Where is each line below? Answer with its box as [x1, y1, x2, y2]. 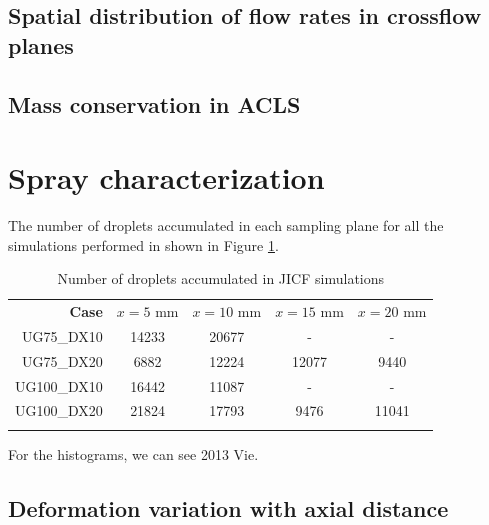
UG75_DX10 [22, 325, 103, 346]
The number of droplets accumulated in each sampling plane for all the [8, 215, 444, 236]
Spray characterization [8, 157, 325, 198]
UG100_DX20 [15, 400, 103, 421]
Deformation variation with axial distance [8, 492, 449, 523]
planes [8, 29, 74, 60]
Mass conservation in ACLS [8, 88, 301, 119]
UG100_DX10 [15, 375, 103, 396]
